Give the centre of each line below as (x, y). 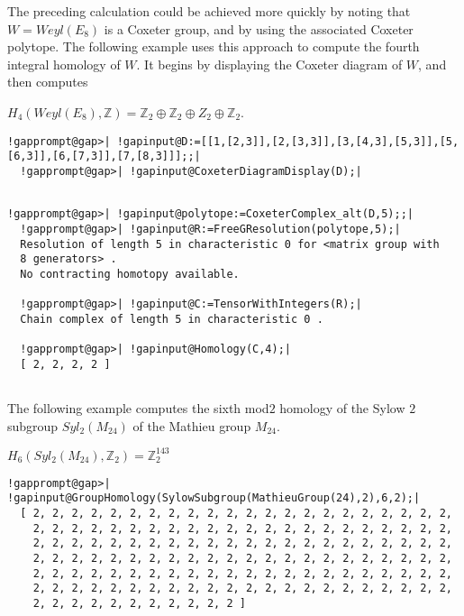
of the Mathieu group (192, 425)
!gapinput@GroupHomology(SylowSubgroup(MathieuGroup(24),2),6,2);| (214, 498)
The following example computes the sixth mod (138, 408)
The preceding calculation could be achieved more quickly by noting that (209, 11)
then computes (48, 82)
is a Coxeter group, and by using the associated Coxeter (259, 28)
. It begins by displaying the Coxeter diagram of (269, 64)
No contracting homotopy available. (130, 274)
